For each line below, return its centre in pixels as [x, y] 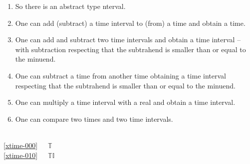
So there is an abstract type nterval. [70, 6]
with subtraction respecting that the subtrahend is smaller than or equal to [130, 49]
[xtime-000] [21, 145]
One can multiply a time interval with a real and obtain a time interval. [125, 102]
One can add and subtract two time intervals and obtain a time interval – [128, 40]
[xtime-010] [21, 155]
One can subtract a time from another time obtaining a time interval [121, 75]
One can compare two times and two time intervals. [94, 119]
